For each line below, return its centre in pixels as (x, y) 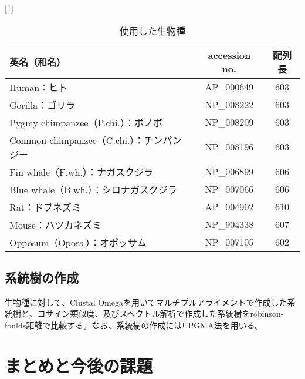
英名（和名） (38, 62)
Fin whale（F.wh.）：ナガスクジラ (81, 172)
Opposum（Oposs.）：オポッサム (78, 242)
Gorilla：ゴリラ (43, 105)
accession (229, 55)
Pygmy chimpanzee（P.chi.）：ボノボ (86, 122)
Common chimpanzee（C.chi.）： (77, 140)
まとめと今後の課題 (79, 365)
